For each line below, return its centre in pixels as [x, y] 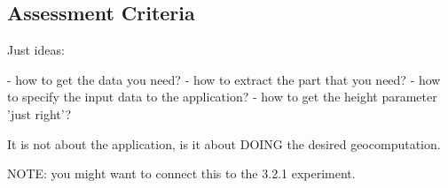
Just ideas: [36, 50]
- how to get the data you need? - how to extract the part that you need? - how [224, 79]
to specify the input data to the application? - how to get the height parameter [222, 97]
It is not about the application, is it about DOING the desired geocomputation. [224, 143]
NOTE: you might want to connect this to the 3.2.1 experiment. [181, 173]
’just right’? [39, 113]
